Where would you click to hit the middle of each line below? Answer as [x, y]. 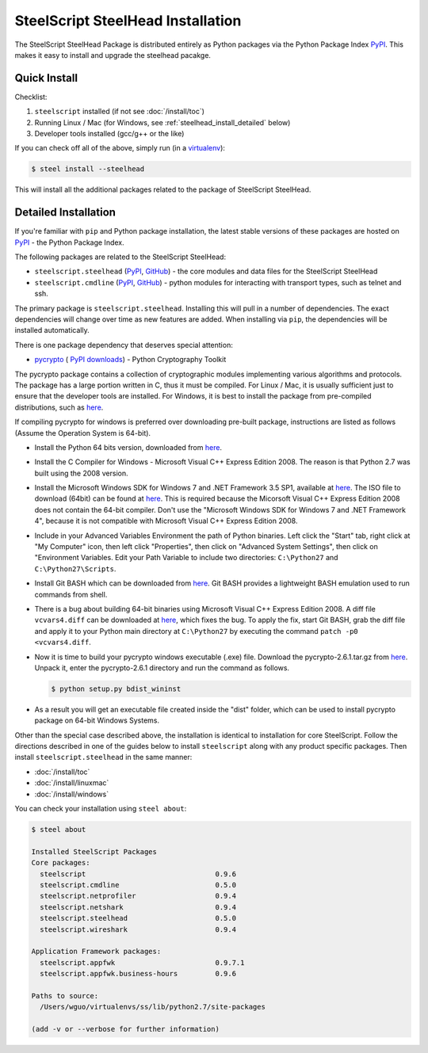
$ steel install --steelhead [88, 169]
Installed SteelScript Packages [94, 851]
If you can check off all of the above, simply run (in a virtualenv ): [120, 148]
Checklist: [31, 97]
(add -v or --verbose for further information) [125, 1029]
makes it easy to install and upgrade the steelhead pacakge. [113, 55]
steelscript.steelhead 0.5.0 [138, 918]
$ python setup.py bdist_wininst [116, 689]
